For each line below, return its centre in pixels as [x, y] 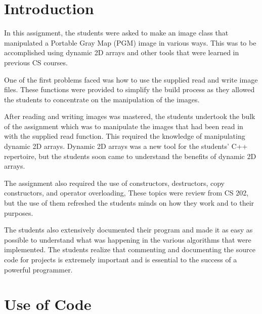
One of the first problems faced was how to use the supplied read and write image [131, 79]
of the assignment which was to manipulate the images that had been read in [124, 126]
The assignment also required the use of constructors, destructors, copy [114, 183]
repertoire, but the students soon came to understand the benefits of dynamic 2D [130, 156]
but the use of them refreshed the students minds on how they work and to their [129, 203]
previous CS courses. [36, 62]
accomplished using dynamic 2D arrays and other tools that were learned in [122, 52]
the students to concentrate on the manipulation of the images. [102, 99]
